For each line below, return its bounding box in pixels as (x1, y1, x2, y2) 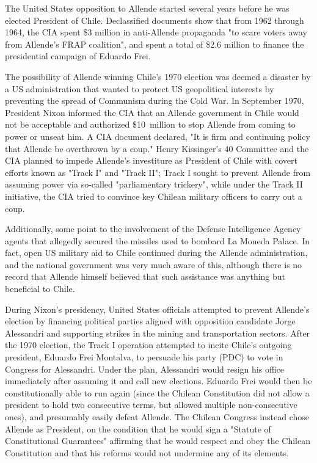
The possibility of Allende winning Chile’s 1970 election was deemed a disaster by (5, 70, 311, 82)
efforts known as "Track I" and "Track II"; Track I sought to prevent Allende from (5, 166, 311, 178)
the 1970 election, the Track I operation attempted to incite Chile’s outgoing (5, 338, 292, 351)
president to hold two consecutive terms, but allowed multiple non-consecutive (5, 398, 297, 411)
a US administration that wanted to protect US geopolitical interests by (5, 82, 274, 95)
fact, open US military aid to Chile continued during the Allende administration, (5, 246, 308, 259)
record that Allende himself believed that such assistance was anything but (5, 270, 286, 283)
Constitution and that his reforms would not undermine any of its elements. (5, 446, 289, 459)
